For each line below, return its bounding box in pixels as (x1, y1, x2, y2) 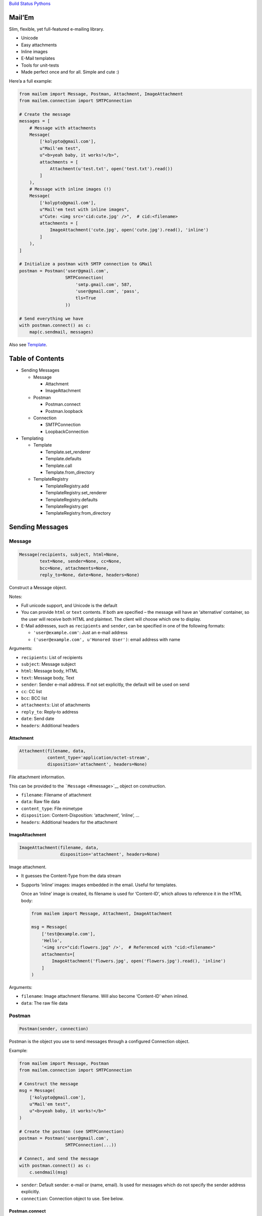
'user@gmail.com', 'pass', (75, 288, 140, 294)
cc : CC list (21, 688, 42, 694)
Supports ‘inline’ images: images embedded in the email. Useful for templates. (21, 882, 177, 888)
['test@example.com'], (41, 931, 96, 936)
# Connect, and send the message (19, 1156, 99, 1162)
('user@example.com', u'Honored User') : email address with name (33, 636, 180, 642)
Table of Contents (9, 355, 65, 363)
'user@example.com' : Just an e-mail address (33, 630, 128, 636)
